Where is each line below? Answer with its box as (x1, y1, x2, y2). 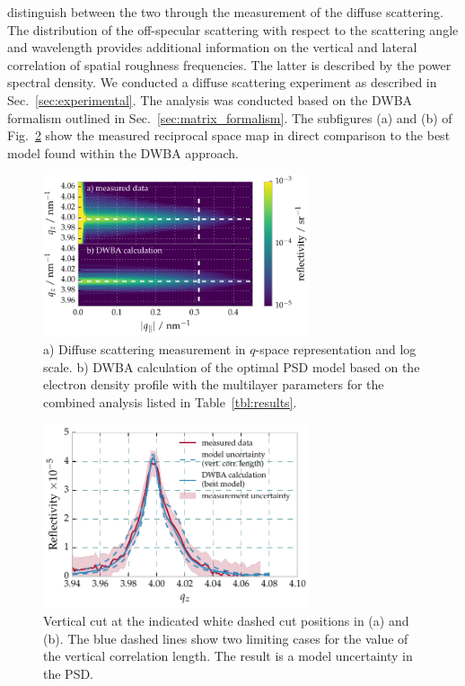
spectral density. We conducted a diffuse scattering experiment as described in (7, 73, 437, 92)
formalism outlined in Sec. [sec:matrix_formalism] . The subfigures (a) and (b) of (7, 108, 452, 127)
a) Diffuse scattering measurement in (43, 340, 246, 359)
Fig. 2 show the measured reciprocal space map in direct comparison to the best (7, 126, 451, 145)
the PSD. (43, 664, 94, 682)
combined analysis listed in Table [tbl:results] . (43, 393, 297, 411)
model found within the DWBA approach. (7, 143, 239, 162)
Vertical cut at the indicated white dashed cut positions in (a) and (43, 611, 409, 630)
